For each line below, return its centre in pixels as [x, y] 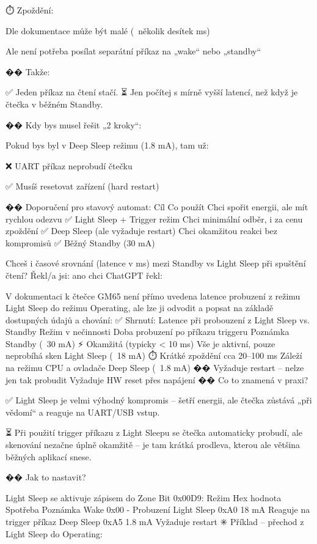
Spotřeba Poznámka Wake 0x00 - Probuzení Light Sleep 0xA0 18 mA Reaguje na [158, 509]
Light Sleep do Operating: [54, 533]
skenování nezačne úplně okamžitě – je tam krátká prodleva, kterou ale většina [153, 445]
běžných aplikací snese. [49, 456]
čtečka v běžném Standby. [54, 104]
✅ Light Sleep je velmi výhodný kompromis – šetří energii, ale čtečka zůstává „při [159, 400]
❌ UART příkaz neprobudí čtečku [69, 165]
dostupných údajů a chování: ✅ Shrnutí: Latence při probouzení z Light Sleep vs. [158, 319]
